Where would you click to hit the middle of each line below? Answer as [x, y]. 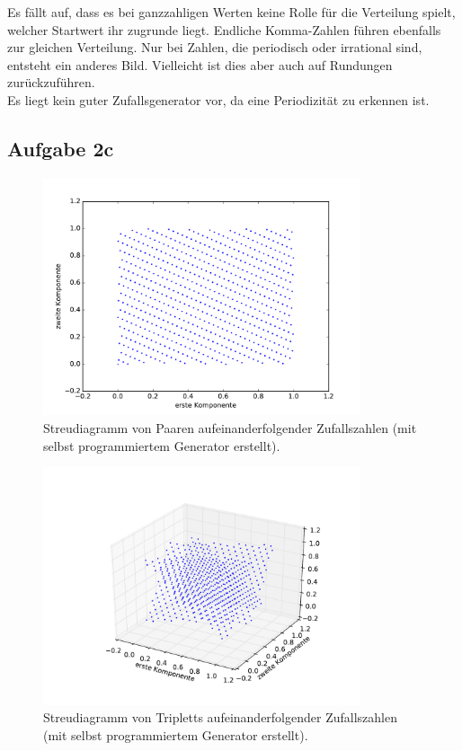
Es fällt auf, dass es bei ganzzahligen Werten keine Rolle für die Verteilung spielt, [231, 12]
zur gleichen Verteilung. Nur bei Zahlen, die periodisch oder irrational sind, [215, 47]
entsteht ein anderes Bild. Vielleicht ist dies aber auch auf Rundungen [200, 64]
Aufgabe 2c [61, 148]
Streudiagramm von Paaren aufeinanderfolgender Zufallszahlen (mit [230, 427]
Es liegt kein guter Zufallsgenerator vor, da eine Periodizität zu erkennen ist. [218, 99]
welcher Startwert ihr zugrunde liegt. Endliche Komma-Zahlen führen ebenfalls [224, 29]
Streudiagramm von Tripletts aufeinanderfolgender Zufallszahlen [220, 717]
